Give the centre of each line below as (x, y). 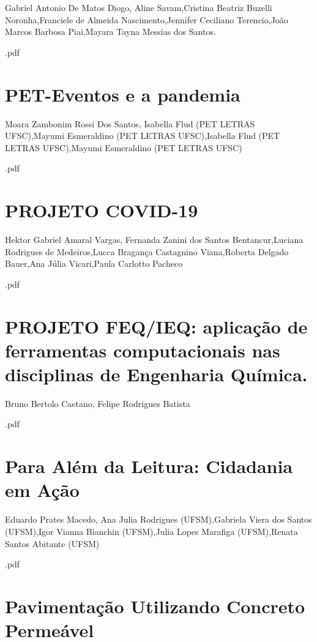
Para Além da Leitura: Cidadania (149, 466)
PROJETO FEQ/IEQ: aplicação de (156, 326)
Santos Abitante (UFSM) (52, 543)
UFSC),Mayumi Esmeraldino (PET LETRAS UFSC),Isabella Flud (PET (143, 136)
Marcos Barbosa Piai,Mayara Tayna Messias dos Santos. (110, 32)
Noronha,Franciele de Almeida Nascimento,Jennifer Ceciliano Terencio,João (147, 19)
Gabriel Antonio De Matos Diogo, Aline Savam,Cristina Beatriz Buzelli (139, 7)
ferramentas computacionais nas (143, 350)
